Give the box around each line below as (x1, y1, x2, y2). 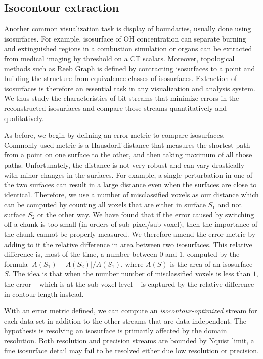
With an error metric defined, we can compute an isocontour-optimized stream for (4, 305, 257, 316)
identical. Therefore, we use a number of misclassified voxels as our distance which (4, 189, 259, 200)
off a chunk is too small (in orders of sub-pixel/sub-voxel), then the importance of (4, 219, 258, 229)
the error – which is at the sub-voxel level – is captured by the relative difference (4, 278, 254, 289)
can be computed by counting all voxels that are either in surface (4, 199, 206, 210)
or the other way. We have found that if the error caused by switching (37, 209, 254, 219)
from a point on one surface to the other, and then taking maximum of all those (4, 149, 252, 160)
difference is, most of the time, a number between (4, 249, 157, 259)
